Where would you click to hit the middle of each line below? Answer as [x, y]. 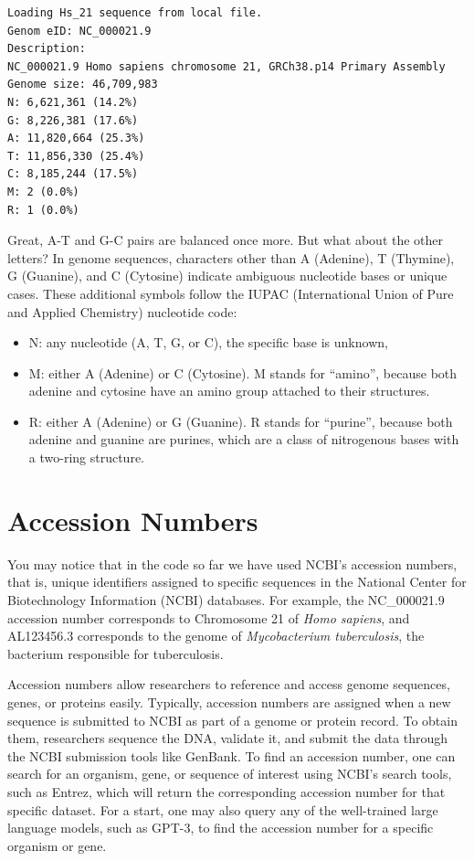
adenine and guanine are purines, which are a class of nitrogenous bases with [244, 439]
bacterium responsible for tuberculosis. [116, 653]
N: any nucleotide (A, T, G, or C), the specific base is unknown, [208, 342]
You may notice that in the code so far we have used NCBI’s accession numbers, [232, 563]
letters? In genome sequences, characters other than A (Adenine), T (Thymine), [231, 257]
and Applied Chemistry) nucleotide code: [122, 311]
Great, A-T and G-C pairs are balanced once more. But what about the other [226, 240]
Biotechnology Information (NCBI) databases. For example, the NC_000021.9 [226, 599]
